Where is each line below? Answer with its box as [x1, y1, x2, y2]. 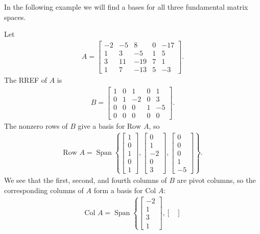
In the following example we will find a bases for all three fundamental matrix [4, 2, 248, 12]
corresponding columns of [4, 184, 84, 195]
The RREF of [4, 74, 47, 85]
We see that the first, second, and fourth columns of [4, 174, 167, 185]
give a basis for [78, 120, 125, 131]
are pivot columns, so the [177, 174, 256, 185]
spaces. [4, 11, 26, 22]
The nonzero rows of [4, 120, 68, 131]
